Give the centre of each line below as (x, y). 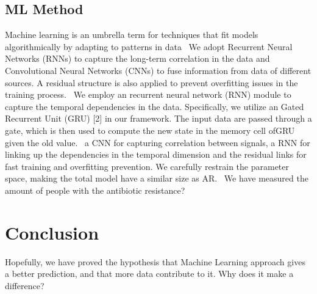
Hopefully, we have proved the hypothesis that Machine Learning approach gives (155, 261)
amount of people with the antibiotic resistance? (95, 190)
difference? (25, 285)
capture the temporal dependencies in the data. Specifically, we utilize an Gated (155, 106)
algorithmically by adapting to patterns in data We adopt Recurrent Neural (149, 46)
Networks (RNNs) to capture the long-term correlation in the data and (137, 58)
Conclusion (52, 232)
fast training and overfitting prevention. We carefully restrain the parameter (147, 166)
